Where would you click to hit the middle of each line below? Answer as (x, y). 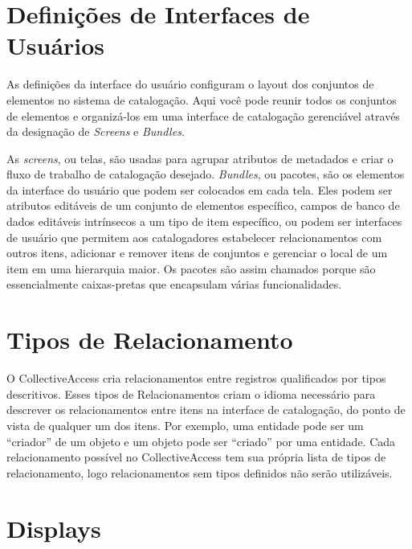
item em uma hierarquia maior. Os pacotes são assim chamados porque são (191, 268)
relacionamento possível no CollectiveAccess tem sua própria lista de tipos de (196, 457)
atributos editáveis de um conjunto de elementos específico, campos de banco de (203, 205)
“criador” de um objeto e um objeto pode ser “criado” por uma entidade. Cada (201, 441)
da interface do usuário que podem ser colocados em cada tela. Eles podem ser (200, 189)
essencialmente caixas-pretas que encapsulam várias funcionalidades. (174, 284)
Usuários (56, 45)
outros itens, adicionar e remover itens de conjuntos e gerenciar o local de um (197, 253)
